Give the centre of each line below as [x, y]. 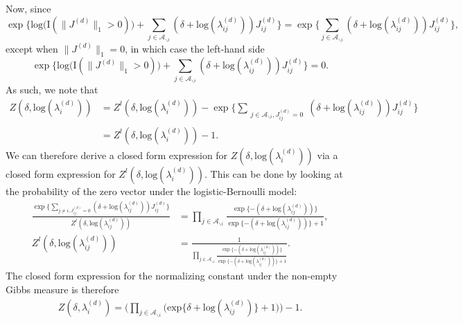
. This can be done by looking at [274, 173]
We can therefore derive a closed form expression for [117, 155]
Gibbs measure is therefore [62, 289]
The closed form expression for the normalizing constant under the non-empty [172, 276]
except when [32, 48]
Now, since [28, 8]
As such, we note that [52, 90]
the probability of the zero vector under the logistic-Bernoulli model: [151, 191]
